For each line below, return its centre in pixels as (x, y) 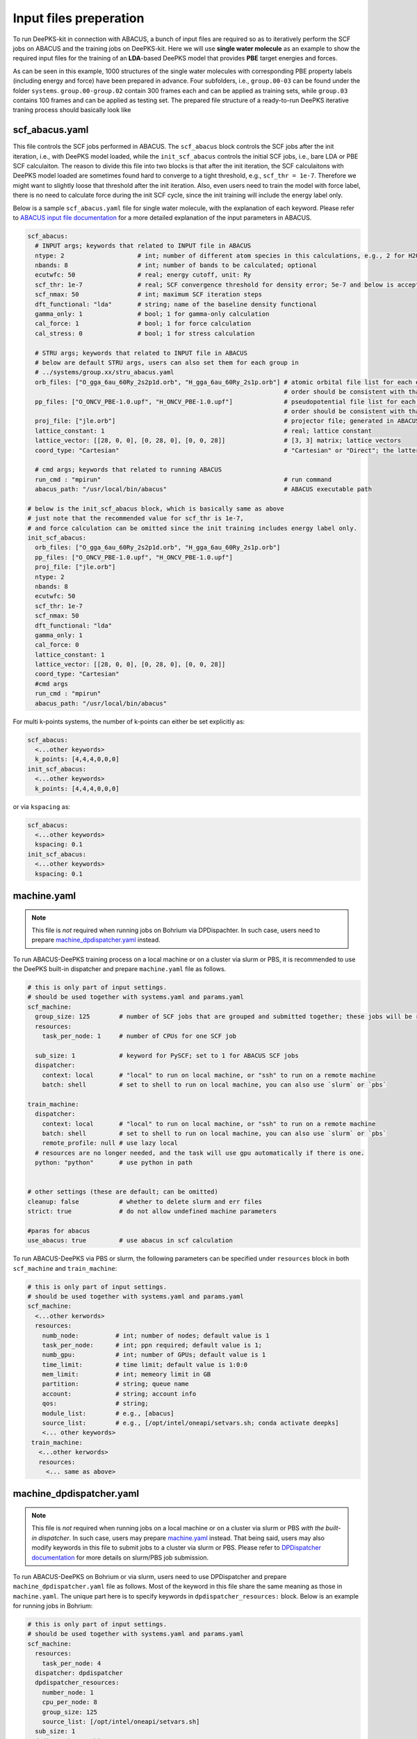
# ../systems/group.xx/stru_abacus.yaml (105, 372)
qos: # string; (95, 1404)
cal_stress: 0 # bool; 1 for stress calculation (145, 333)
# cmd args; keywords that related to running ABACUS (129, 470)
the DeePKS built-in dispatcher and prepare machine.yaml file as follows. (120, 969)
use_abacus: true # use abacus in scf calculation (130, 1241)
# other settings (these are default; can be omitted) (123, 1192)
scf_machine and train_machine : (65, 1268)
